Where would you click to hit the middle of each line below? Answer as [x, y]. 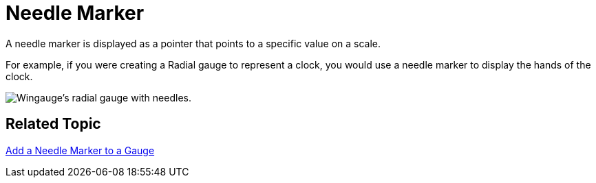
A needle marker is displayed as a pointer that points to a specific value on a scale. [193, 43]
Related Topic [53, 124]
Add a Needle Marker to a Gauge [80, 150]
